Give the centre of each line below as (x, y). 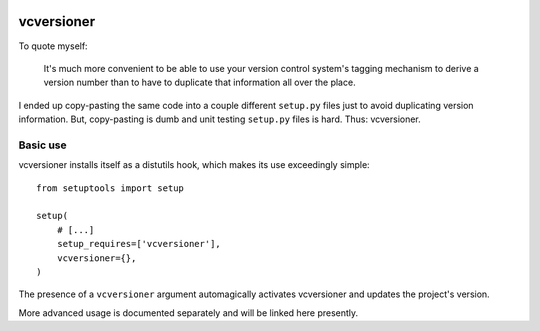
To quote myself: (53, 46)
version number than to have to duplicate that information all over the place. (199, 82)
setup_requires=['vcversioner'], (139, 244)
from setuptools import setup (110, 188)
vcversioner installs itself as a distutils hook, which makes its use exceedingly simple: (194, 165)
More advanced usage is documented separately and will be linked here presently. (188, 312)
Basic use (42, 145)
